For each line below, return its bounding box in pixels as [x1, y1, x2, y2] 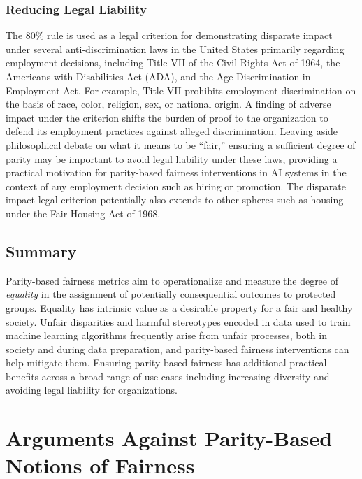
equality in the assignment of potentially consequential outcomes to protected [6, 287, 336, 301]
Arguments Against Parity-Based [6, 424, 333, 452]
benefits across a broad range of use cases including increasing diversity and [6, 369, 330, 383]
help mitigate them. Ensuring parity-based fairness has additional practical [6, 355, 327, 370]
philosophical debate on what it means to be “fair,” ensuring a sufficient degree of [6, 137, 356, 152]
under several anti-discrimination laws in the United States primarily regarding [6, 41, 345, 56]
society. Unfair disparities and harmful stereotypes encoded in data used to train [6, 314, 351, 329]
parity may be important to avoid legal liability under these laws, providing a [6, 151, 338, 166]
